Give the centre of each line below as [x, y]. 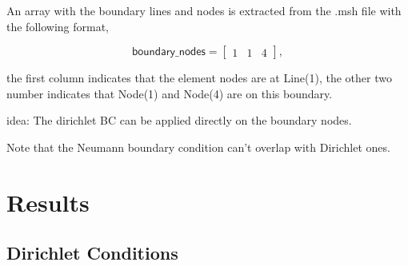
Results [48, 202]
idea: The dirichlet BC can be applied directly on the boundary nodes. [179, 120]
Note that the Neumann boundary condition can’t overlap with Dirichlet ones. [198, 147]
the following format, [58, 26]
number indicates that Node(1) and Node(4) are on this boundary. [170, 93]
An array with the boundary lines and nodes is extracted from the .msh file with [204, 10]
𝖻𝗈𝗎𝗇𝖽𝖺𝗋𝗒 [154, 52]
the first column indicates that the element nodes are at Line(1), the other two [199, 78]
